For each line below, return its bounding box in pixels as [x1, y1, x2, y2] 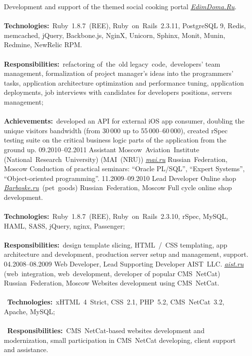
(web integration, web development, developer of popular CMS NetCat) [4, 268, 220, 278]
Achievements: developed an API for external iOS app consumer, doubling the [4, 116, 245, 126]
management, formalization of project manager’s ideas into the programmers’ [4, 68, 234, 78]
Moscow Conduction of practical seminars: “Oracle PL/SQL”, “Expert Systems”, [4, 163, 245, 174]
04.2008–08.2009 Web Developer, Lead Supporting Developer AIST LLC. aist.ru [4, 259, 244, 269]
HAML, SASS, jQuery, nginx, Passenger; [4, 220, 125, 231]
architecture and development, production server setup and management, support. [4, 249, 249, 259]
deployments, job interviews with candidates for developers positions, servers [4, 87, 232, 97]
